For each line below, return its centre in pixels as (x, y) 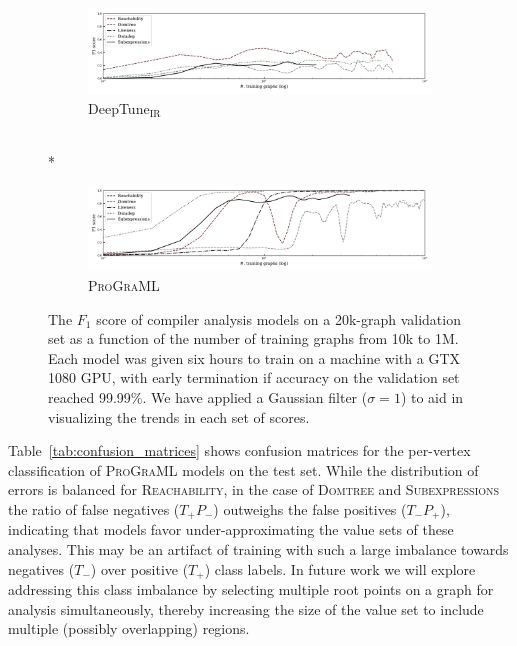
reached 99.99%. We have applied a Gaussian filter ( (208, 396)
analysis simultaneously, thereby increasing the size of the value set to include (246, 608)
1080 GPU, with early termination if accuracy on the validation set (254, 377)
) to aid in (432, 396)
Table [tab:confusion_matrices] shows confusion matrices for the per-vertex (239, 450)
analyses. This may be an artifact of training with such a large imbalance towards (258, 548)
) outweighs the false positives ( (310, 508)
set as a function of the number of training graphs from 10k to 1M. (253, 338)
